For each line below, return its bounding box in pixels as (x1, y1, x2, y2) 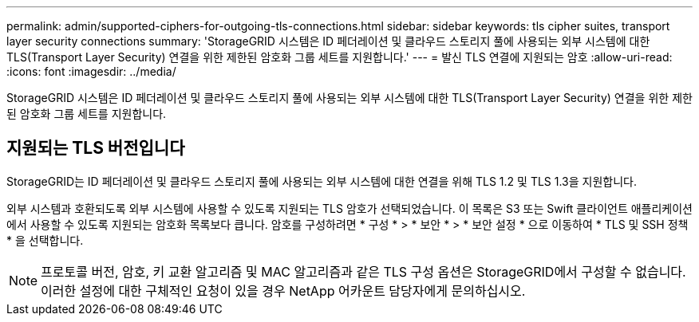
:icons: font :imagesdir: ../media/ (6, 65, 176, 78)
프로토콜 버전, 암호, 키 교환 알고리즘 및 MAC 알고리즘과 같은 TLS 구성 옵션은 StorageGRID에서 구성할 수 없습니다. (41, 263, 686, 280)
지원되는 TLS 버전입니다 (6, 138, 185, 159)
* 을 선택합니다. (6, 233, 84, 247)
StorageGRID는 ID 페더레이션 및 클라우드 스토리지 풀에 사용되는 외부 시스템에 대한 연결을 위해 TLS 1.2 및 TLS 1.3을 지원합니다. (6, 174, 638, 188)
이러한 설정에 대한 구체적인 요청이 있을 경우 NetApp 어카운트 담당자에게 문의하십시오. (41, 282, 526, 299)
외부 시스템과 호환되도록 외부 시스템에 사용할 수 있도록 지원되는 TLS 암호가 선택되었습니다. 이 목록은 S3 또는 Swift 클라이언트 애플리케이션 (6, 201, 693, 215)
